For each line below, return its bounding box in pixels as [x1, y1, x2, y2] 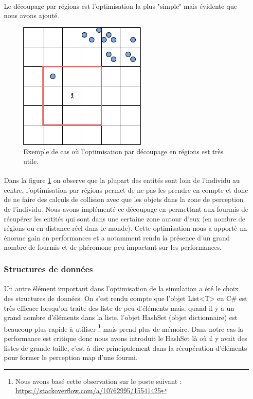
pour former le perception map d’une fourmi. [4, 352, 138, 362]
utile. [23, 156, 39, 166]
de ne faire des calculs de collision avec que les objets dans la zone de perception [4, 194, 244, 204]
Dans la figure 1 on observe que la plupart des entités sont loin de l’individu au [4, 175, 240, 185]
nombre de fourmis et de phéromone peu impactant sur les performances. [4, 242, 222, 252]
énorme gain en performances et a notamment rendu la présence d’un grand [4, 232, 230, 242]
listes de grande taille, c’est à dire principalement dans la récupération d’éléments [4, 342, 247, 353]
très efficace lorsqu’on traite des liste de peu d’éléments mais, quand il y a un [4, 302, 235, 313]
